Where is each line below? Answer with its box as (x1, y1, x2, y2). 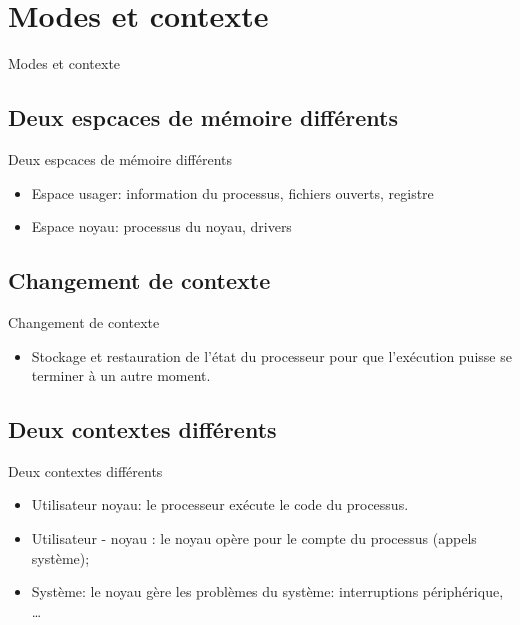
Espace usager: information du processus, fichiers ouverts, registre (31, 182, 434, 203)
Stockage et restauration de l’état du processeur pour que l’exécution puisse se (31, 345, 512, 366)
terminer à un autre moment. (31, 365, 211, 386)
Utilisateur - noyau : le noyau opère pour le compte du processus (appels (31, 528, 477, 549)
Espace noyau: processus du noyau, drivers (31, 216, 292, 237)
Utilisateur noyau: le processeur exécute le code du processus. (31, 494, 409, 515)
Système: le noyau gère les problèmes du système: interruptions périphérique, (31, 581, 504, 602)
